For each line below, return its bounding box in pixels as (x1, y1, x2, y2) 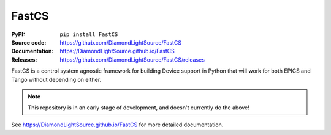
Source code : (11, 38, 47, 46)
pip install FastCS (59, 31, 118, 38)
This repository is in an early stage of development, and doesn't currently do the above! (28, 104, 249, 111)
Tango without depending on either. (11, 76, 102, 83)
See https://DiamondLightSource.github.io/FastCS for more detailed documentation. (11, 121, 224, 128)
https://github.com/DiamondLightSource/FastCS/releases (59, 56, 205, 64)
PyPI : (11, 31, 26, 38)
